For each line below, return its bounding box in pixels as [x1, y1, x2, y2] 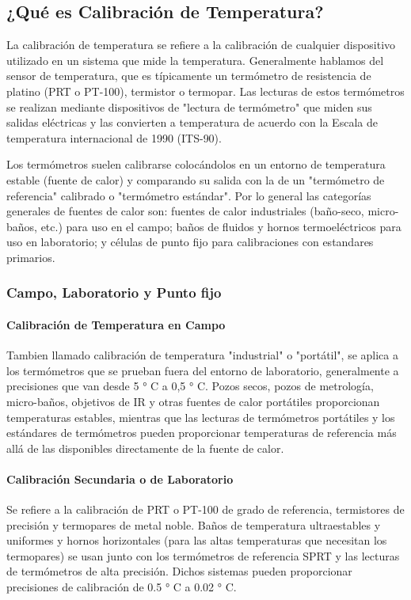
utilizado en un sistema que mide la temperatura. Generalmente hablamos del [6, 51, 384, 68]
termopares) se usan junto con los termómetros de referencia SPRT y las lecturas [6, 547, 400, 564]
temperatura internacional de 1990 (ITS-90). [6, 129, 222, 146]
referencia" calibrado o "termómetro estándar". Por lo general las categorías [6, 187, 371, 203]
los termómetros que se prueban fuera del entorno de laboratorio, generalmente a [6, 362, 399, 378]
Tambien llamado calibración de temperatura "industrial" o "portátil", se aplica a [6, 347, 398, 363]
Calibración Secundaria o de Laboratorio [6, 470, 234, 487]
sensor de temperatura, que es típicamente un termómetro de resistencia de [6, 67, 371, 84]
